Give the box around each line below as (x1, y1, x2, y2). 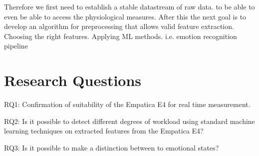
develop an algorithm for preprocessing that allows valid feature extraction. (4, 21, 234, 31)
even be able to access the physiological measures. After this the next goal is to (4, 11, 247, 21)
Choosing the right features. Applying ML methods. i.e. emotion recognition (4, 30, 237, 41)
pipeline (4, 40, 28, 51)
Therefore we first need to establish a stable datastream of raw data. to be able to (4, 1, 255, 11)
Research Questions (4, 70, 142, 90)
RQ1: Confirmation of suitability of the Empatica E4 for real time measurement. (4, 99, 251, 109)
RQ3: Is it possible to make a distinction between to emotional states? (4, 142, 219, 152)
